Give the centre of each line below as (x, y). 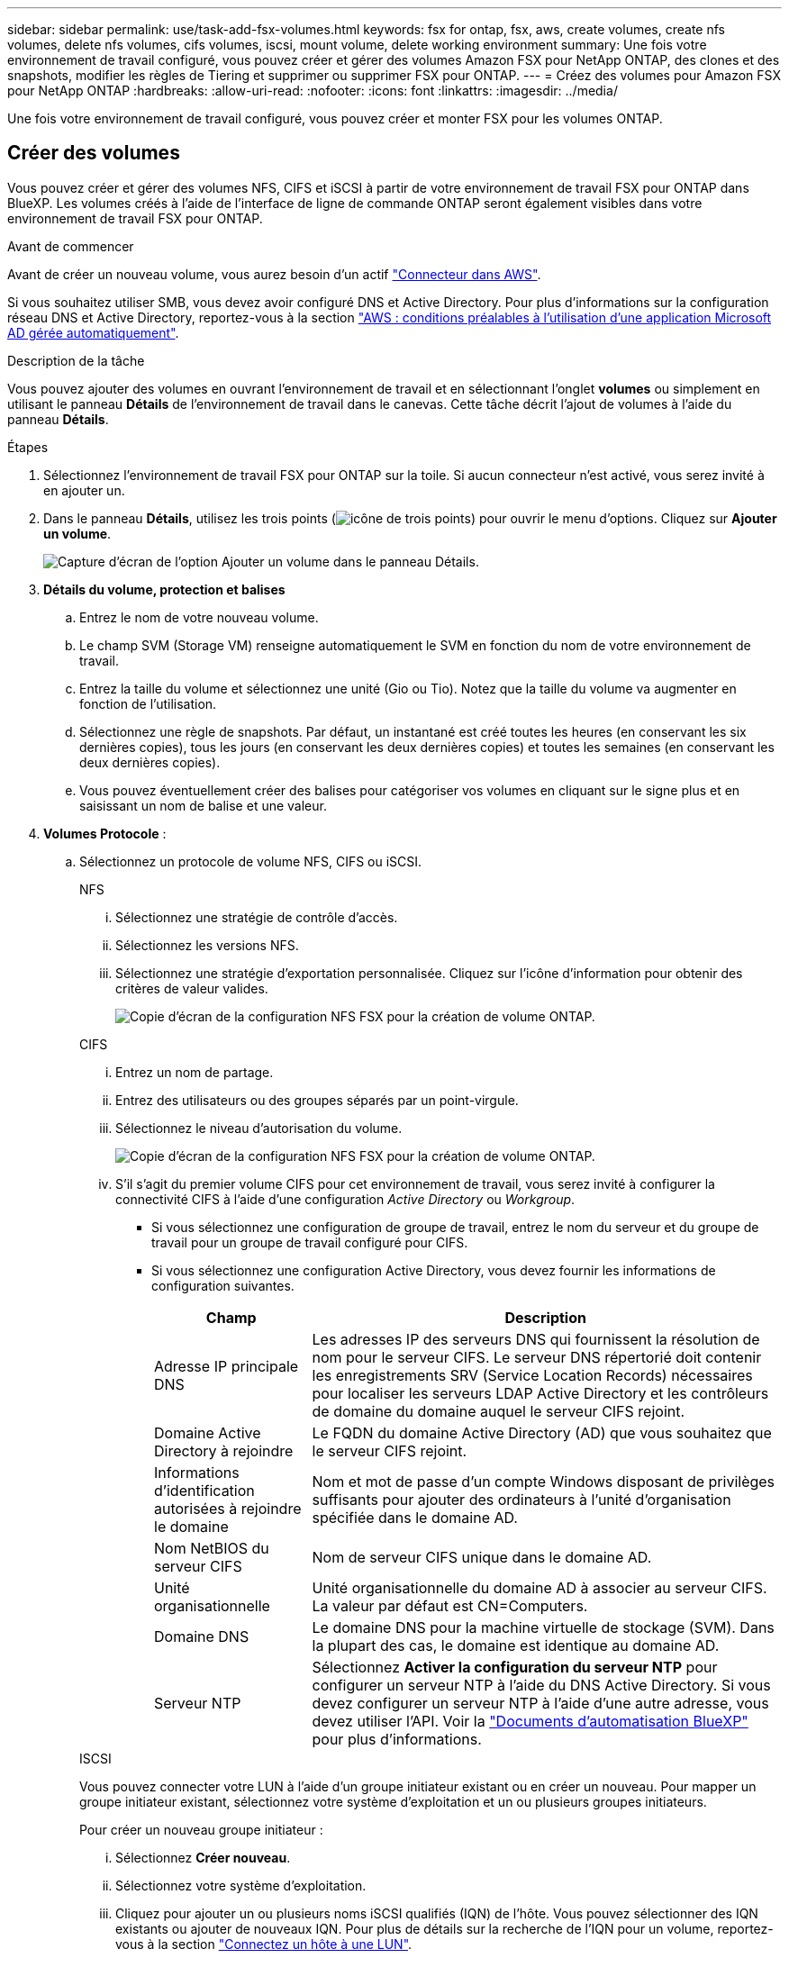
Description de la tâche (76, 360)
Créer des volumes (94, 153)
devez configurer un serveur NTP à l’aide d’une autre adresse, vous (540, 1703)
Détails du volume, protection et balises (164, 589)
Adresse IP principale (227, 1366)
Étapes (28, 447)
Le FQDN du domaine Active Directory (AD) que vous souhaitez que (542, 1432)
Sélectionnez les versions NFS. (207, 945)
